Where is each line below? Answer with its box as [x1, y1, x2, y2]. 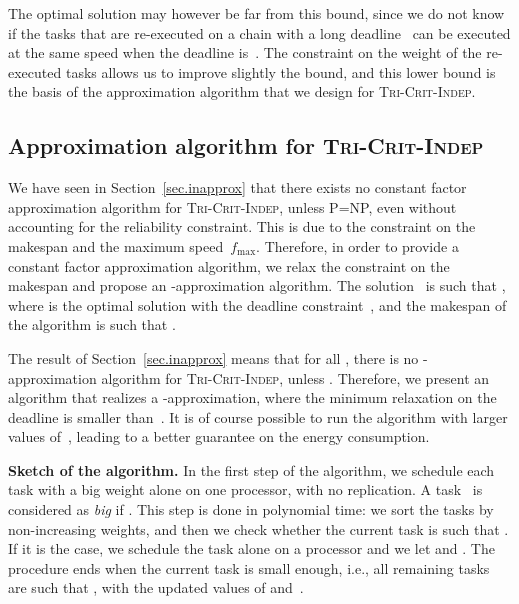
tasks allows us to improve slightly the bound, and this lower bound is [65, 61, 496, 82]
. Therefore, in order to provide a [256, 235, 459, 256]
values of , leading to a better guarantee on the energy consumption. [8, 426, 430, 447]
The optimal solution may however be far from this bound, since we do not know [8, 3, 505, 23]
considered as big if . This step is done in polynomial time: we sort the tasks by [8, 499, 494, 520]
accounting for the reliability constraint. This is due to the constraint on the [8, 216, 476, 237]
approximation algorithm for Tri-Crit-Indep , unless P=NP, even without [8, 196, 457, 217]
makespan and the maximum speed [8, 235, 224, 256]
